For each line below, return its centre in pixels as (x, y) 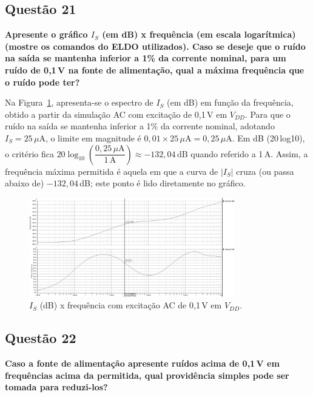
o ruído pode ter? (42, 82)
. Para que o (268, 114)
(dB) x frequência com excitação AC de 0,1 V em (131, 305)
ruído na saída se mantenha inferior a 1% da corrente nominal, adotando (140, 126)
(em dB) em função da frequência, (230, 102)
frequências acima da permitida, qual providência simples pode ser (147, 375)
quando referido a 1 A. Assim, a (249, 153)
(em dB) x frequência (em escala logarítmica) (199, 34)
